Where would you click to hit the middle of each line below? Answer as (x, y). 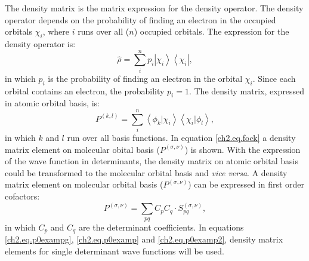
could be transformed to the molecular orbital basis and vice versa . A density (146, 172)
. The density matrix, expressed (247, 90)
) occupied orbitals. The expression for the (211, 31)
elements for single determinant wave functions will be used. (115, 251)
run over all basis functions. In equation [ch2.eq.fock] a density (181, 138)
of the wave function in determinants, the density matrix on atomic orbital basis (152, 161)
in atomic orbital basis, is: (52, 103)
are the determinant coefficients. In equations (161, 227)
